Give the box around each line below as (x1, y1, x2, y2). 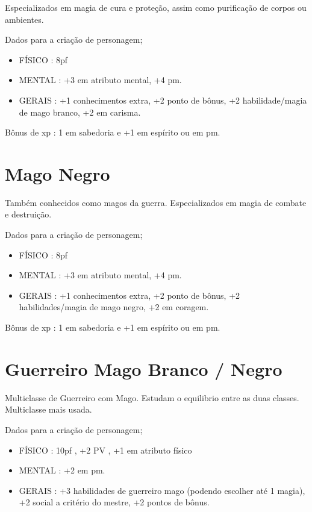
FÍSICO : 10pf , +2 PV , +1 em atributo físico (19, 443, 192, 456)
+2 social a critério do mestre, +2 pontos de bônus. (19, 496, 210, 508)
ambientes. (5, 13, 44, 25)
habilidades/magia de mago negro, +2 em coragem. (19, 301, 209, 313)
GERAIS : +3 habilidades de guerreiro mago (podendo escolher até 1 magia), (19, 484, 305, 496)
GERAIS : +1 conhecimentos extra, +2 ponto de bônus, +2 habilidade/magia (19, 93, 307, 106)
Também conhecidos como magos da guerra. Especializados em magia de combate (5, 196, 307, 208)
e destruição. (5, 208, 52, 220)
